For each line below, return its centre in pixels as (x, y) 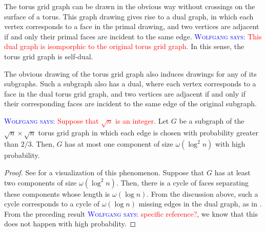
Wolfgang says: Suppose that (52, 120)
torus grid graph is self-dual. (49, 56)
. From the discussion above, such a (202, 193)
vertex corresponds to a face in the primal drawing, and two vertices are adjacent (132, 26)
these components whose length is (57, 193)
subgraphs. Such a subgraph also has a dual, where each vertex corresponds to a (130, 84)
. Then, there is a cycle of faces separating (182, 182)
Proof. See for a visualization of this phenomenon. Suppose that (104, 172)
